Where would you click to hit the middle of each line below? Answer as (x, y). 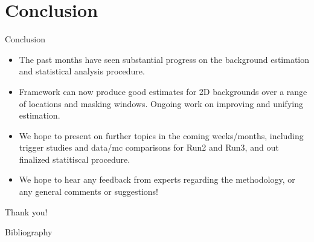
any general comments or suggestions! (88, 191)
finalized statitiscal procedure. (75, 159)
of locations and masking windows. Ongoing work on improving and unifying (161, 103)
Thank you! (26, 211)
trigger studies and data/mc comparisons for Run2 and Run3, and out (149, 147)
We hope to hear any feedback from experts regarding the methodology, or (157, 179)
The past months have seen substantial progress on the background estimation (164, 59)
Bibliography (29, 232)
